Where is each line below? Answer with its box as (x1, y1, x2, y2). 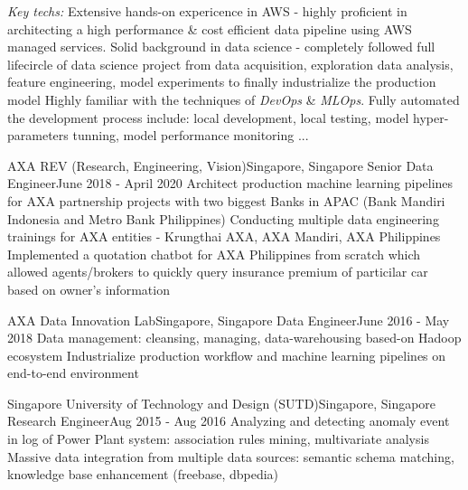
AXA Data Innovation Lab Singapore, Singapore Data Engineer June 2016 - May (7, 310, 450, 329)
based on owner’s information (7, 279, 170, 298)
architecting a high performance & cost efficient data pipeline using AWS (7, 19, 412, 38)
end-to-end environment (7, 363, 139, 382)
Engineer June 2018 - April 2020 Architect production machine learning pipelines (7, 174, 454, 193)
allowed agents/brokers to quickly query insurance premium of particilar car (7, 262, 428, 281)
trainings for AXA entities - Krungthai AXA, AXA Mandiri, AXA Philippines (7, 227, 441, 246)
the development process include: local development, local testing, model (7, 108, 409, 127)
